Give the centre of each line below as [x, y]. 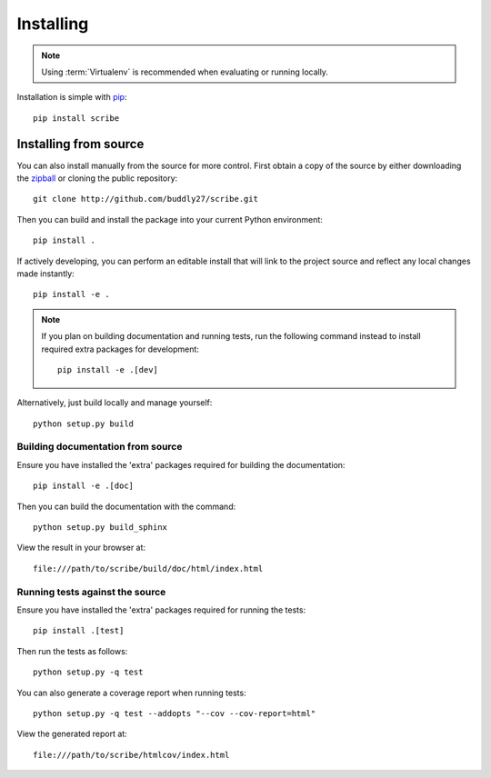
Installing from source [80, 144]
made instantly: [45, 274]
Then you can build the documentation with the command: [126, 506]
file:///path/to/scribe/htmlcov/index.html [131, 755]
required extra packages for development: [120, 349]
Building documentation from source [100, 447]
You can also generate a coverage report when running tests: [131, 693]
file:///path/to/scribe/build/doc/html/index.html [148, 569]
